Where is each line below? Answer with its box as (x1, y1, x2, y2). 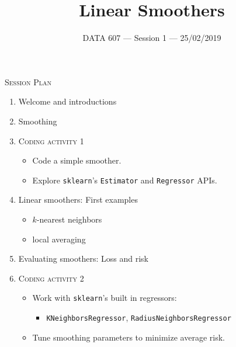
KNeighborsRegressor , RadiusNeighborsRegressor (46, 311, 231, 323)
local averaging (32, 233, 86, 245)
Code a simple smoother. (32, 154, 122, 166)
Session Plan (5, 75, 52, 88)
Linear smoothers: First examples (18, 193, 138, 206)
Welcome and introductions (18, 95, 117, 107)
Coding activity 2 (18, 272, 84, 284)
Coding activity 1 (18, 134, 84, 147)
